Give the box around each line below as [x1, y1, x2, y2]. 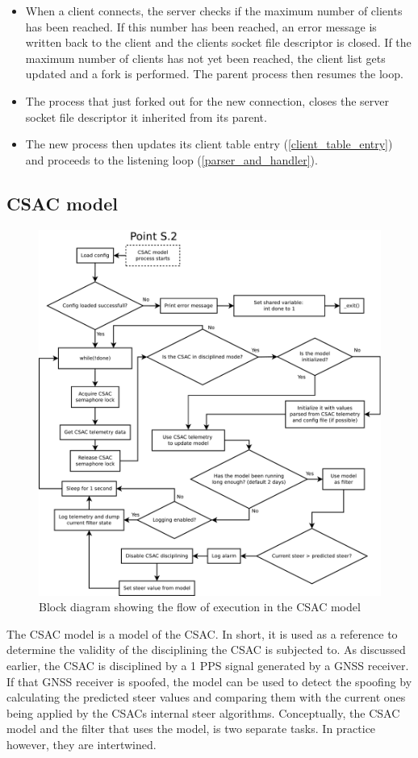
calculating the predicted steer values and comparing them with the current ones [6, 689, 406, 706]
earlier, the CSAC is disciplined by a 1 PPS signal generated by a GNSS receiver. [6, 657, 409, 674]
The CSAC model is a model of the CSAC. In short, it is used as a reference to [6, 625, 398, 642]
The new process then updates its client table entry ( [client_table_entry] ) [25, 135, 393, 152]
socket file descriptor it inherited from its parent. [25, 108, 267, 125]
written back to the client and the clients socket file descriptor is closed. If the [25, 34, 412, 51]
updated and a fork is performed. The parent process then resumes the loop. [25, 65, 403, 82]
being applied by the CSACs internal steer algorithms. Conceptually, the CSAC [6, 704, 400, 721]
